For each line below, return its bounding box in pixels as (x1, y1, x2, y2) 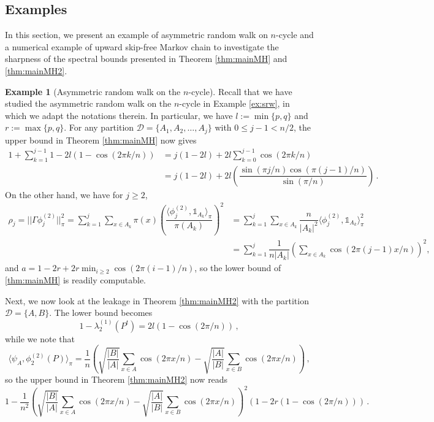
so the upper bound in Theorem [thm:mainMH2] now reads (5, 373, 228, 386)
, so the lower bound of (194, 261, 281, 274)
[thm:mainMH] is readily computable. (5, 274, 146, 286)
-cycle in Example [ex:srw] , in (179, 97, 290, 110)
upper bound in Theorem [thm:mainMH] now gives (5, 133, 197, 146)
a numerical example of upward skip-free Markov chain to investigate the (5, 40, 279, 53)
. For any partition (64, 121, 134, 134)
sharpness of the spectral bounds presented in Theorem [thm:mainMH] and (5, 52, 287, 65)
